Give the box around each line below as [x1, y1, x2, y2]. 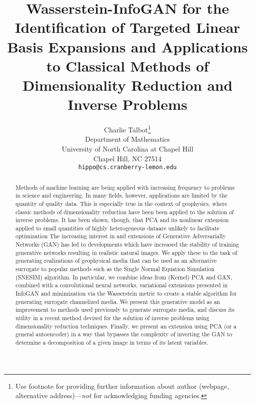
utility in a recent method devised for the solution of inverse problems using [15, 314, 209, 322]
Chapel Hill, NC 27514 [93, 153, 162, 163]
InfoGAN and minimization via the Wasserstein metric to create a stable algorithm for [15, 289, 237, 298]
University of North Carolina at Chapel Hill [61, 143, 194, 153]
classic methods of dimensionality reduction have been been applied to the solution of [15, 207, 234, 216]
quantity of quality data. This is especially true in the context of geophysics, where [15, 199, 228, 207]
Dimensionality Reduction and [22, 75, 233, 95]
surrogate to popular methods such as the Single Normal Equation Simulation [15, 265, 215, 273]
